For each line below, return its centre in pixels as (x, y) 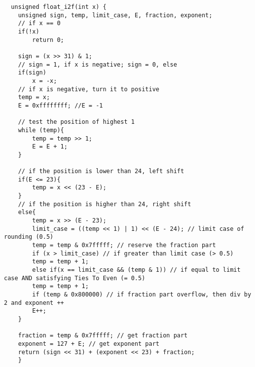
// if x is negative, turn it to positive (89, 89)
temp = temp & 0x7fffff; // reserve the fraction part (124, 245)
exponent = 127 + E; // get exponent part (89, 344)
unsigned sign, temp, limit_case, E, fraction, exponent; (115, 15)
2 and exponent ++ (34, 303)
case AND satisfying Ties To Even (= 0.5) (75, 278)
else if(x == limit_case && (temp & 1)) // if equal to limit (136, 270)
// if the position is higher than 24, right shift (105, 204)
